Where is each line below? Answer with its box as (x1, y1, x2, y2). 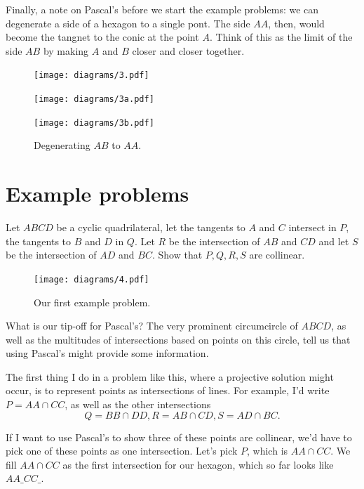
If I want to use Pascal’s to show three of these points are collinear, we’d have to (6, 429, 352, 444)
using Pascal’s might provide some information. (6, 346, 209, 360)
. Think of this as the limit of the (209, 30, 353, 44)
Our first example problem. (34, 294, 151, 309)
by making (43, 43, 89, 58)
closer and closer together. (132, 43, 245, 58)
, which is (247, 443, 288, 458)
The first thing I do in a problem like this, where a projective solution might (6, 369, 334, 384)
